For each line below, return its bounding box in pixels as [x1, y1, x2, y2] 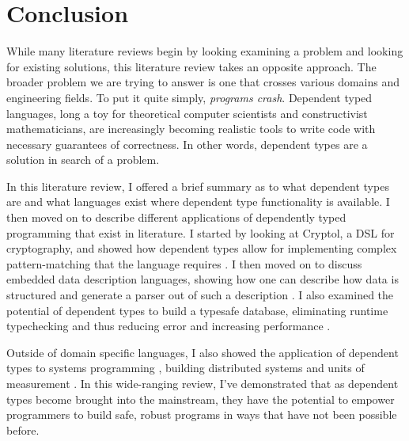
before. [6, 421, 40, 438]
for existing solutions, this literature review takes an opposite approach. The [6, 58, 377, 74]
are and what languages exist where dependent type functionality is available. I [6, 193, 390, 210]
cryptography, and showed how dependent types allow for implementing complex [6, 240, 397, 257]
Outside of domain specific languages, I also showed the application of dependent [6, 344, 399, 360]
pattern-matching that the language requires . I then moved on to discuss [6, 255, 362, 272]
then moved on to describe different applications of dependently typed [6, 209, 347, 226]
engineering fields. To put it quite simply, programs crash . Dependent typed [6, 89, 373, 105]
